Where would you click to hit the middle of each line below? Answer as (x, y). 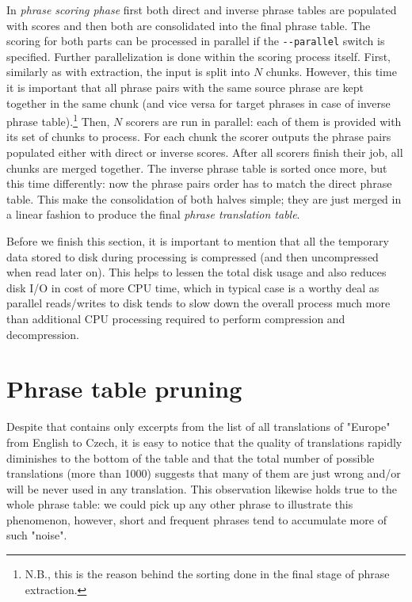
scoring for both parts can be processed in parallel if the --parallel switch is (196, 41)
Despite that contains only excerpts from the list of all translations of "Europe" (198, 427)
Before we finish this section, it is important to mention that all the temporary (198, 241)
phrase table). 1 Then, (58, 120)
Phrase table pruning (124, 389)
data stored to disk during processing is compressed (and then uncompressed (193, 256)
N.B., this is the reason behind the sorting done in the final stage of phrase (207, 574)
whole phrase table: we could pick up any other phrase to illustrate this (180, 504)
